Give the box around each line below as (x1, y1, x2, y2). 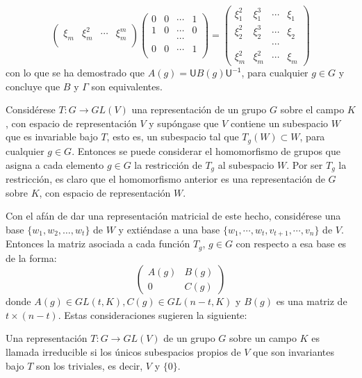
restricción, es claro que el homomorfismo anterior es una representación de (6, 171, 325, 186)
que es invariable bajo (6, 129, 98, 144)
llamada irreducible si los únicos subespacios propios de (6, 345, 241, 359)
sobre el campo (280, 102, 345, 117)
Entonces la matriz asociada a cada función (6, 236, 190, 251)
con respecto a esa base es (236, 236, 347, 251)
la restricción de (134, 157, 202, 172)
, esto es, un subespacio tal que (106, 129, 239, 144)
